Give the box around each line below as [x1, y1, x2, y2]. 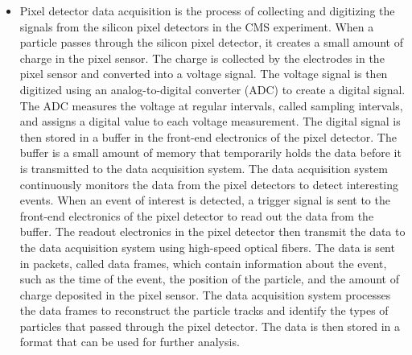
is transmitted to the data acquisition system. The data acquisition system [19, 159, 388, 176]
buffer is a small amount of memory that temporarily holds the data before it [19, 144, 402, 161]
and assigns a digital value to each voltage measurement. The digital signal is [19, 113, 401, 130]
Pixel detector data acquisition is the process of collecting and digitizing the [19, 2, 395, 19]
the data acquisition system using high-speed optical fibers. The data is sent [19, 238, 395, 255]
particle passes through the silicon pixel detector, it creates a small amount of [19, 34, 403, 51]
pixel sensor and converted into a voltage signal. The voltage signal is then [19, 65, 388, 82]
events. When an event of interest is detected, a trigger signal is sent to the [19, 192, 390, 208]
